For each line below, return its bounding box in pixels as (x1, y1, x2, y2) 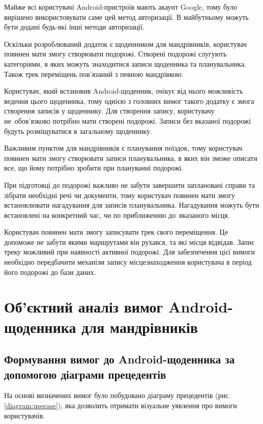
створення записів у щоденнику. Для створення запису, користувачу (4, 105, 215, 116)
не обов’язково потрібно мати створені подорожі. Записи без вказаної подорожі (4, 115, 251, 126)
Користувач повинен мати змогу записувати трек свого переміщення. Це (4, 227, 228, 237)
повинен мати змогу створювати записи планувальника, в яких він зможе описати (4, 152, 257, 163)
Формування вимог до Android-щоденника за (4, 351, 235, 367)
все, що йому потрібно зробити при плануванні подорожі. (4, 162, 184, 173)
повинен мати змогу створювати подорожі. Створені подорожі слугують (4, 48, 227, 59)
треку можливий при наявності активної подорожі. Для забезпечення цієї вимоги (4, 246, 255, 257)
